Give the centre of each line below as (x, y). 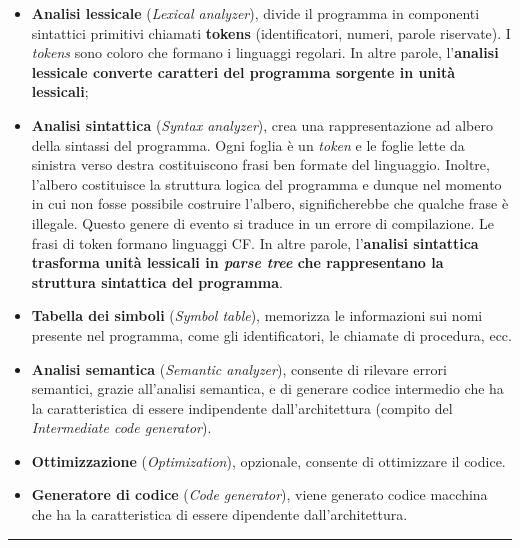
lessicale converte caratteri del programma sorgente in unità (243, 71)
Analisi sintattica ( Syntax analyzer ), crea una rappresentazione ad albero (262, 124)
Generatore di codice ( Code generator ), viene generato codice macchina (259, 494)
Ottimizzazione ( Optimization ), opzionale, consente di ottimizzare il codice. (268, 460)
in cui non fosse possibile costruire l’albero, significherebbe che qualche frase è (270, 203)
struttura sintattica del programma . (157, 281)
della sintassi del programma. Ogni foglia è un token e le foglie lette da (248, 144)
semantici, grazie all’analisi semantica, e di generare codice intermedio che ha (267, 388)
